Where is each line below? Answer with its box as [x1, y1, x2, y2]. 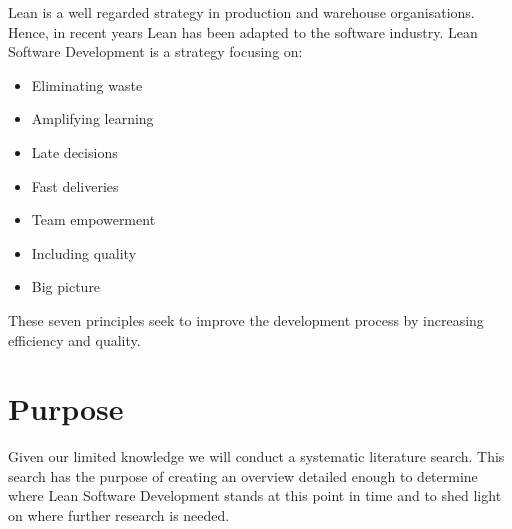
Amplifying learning [31, 108, 154, 129]
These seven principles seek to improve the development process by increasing [8, 309, 484, 330]
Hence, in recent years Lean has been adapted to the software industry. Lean [8, 21, 478, 42]
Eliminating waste [31, 74, 143, 95]
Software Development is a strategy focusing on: [8, 41, 303, 62]
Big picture [31, 276, 101, 297]
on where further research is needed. [8, 505, 230, 526]
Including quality [31, 242, 137, 263]
